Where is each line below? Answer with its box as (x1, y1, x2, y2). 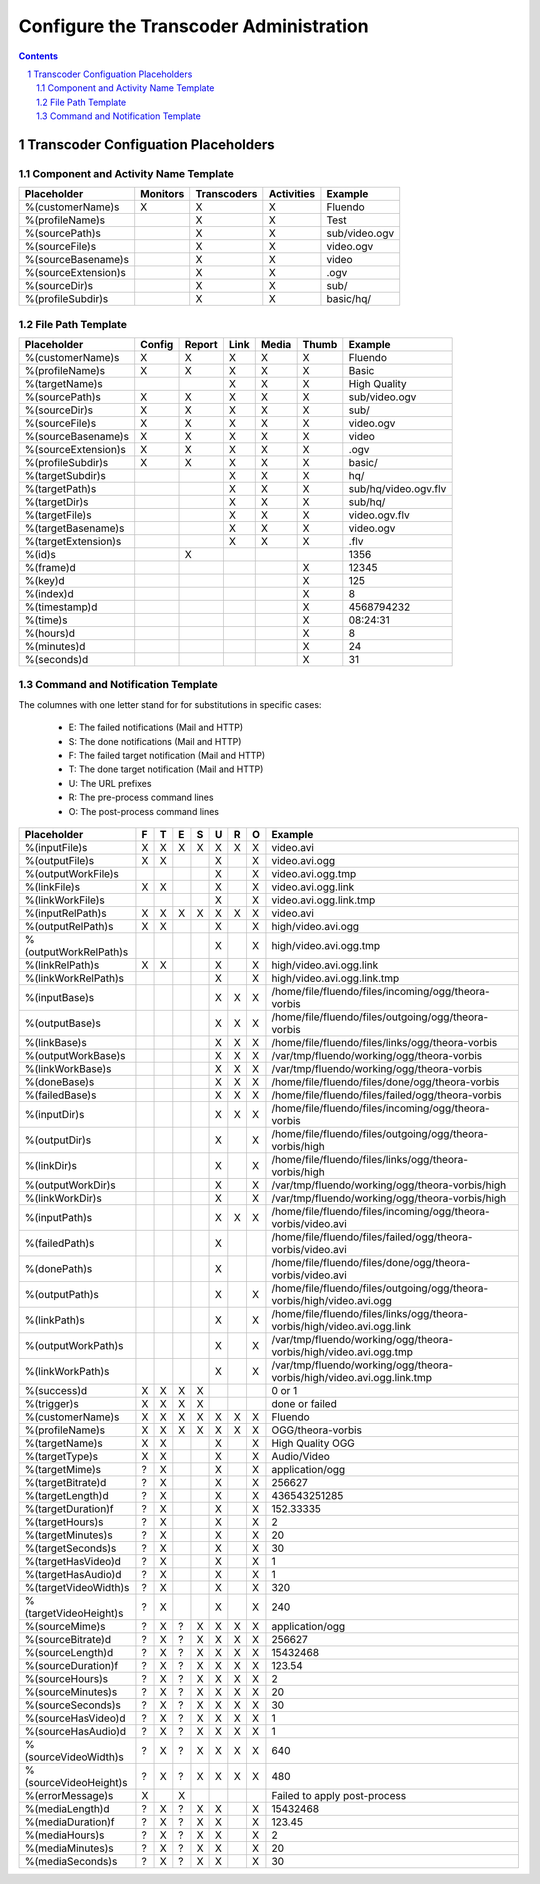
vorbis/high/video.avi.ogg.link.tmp (271, 1370, 433, 1384)
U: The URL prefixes (68, 777, 152, 789)
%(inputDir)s (24, 1107, 85, 1121)
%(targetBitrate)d (24, 1475, 107, 1489)
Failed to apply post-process (271, 1788, 407, 1802)
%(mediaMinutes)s (24, 1841, 114, 1855)
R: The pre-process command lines (68, 791, 214, 804)
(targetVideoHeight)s (24, 1606, 124, 1620)
